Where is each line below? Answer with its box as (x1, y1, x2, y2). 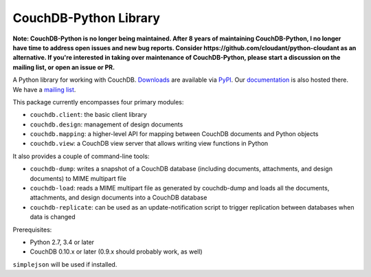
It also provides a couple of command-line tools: (12, 152, 150, 160)
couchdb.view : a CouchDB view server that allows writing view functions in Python (30, 140, 269, 148)
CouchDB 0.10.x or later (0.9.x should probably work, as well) (30, 247, 203, 256)
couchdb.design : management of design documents (30, 120, 183, 129)
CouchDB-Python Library (12, 10, 161, 25)
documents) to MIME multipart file (30, 174, 126, 182)
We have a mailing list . (12, 85, 76, 93)
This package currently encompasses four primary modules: (12, 98, 184, 106)
